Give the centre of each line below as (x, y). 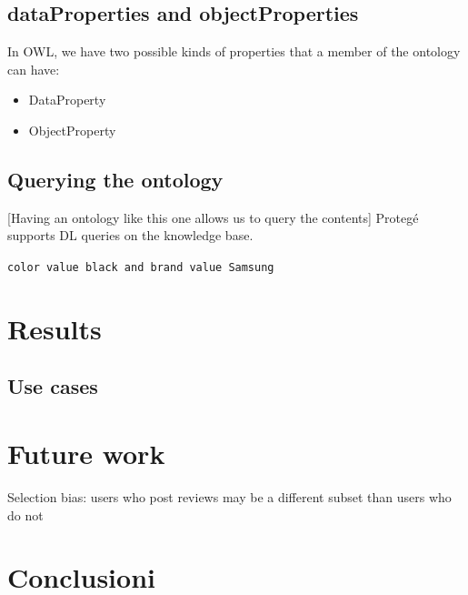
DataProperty (67, 100)
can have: (34, 69)
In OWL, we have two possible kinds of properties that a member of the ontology (234, 51)
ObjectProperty (72, 130)
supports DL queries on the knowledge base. (130, 235)
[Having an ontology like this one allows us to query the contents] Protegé (213, 217)
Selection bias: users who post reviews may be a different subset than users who (229, 496)
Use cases (53, 386)
